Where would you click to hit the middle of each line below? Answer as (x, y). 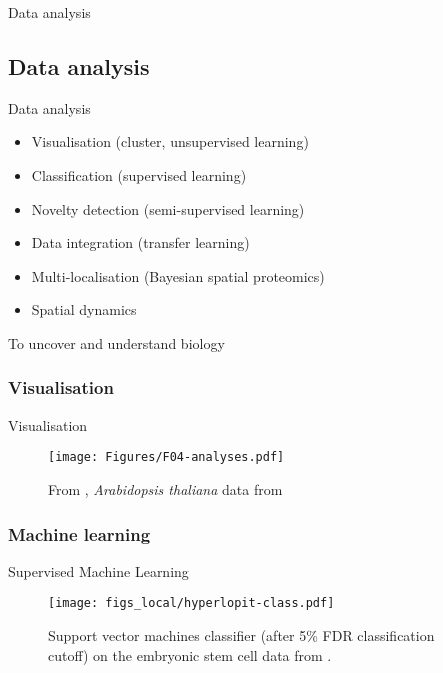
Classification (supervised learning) (139, 174)
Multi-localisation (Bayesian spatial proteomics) (178, 275)
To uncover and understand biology (116, 342)
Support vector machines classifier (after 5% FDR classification (241, 635)
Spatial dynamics (84, 309)
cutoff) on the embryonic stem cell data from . (190, 654)
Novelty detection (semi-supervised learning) (168, 208)
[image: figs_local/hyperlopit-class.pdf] (191, 603)
